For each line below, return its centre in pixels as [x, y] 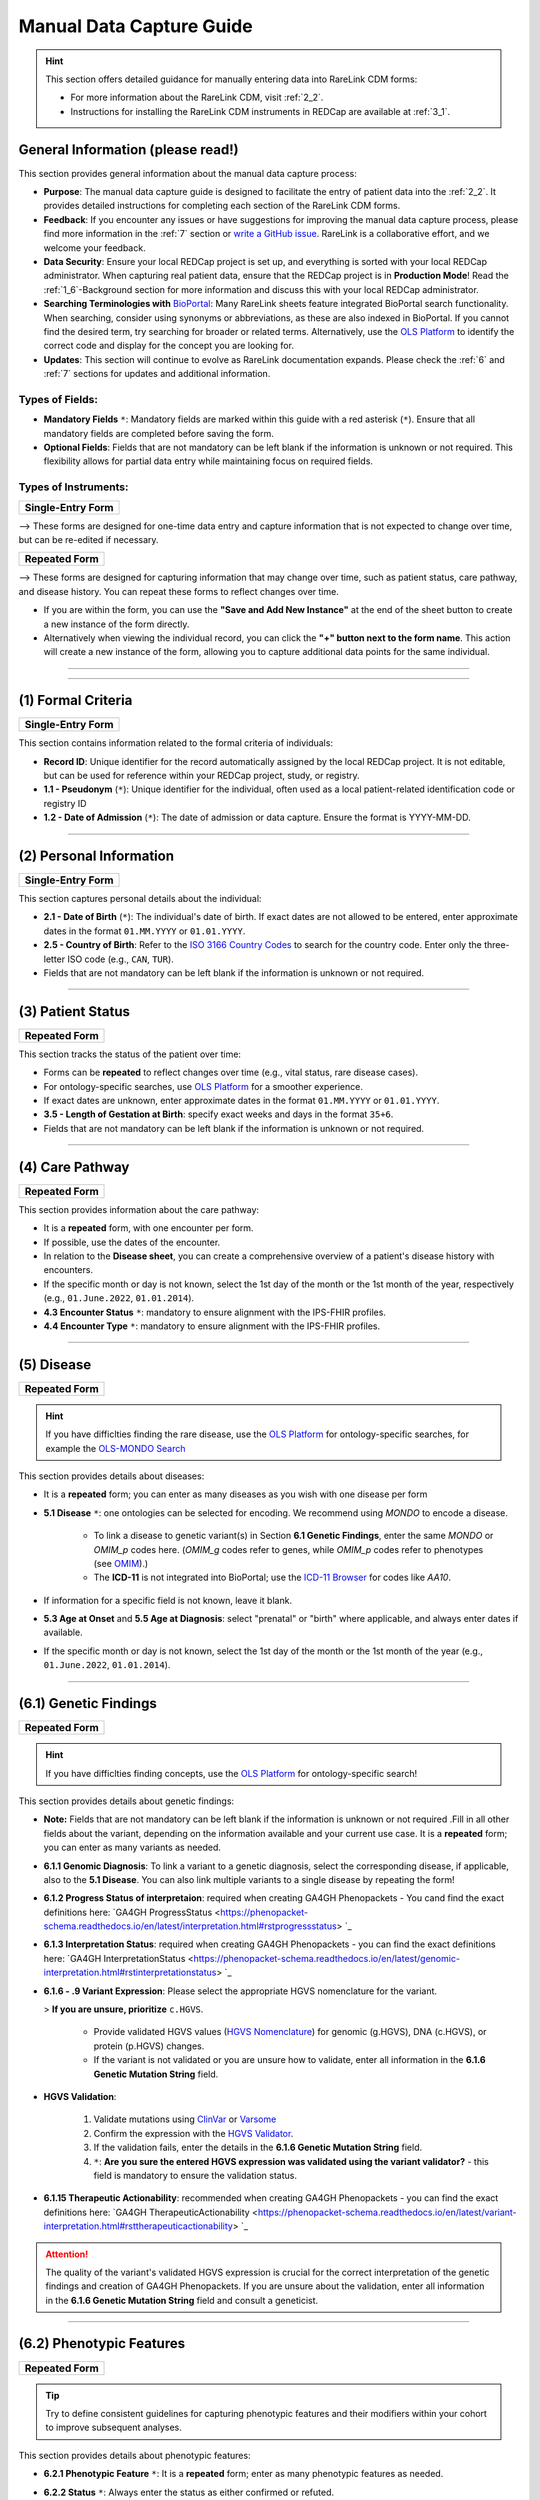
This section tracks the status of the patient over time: [130, 1054]
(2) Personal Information [96, 855]
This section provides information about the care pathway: [139, 1209]
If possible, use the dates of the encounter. [132, 1242]
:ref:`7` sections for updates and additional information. [157, 374]
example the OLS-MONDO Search [115, 1448]
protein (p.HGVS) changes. [149, 2046]
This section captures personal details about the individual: [140, 899]
